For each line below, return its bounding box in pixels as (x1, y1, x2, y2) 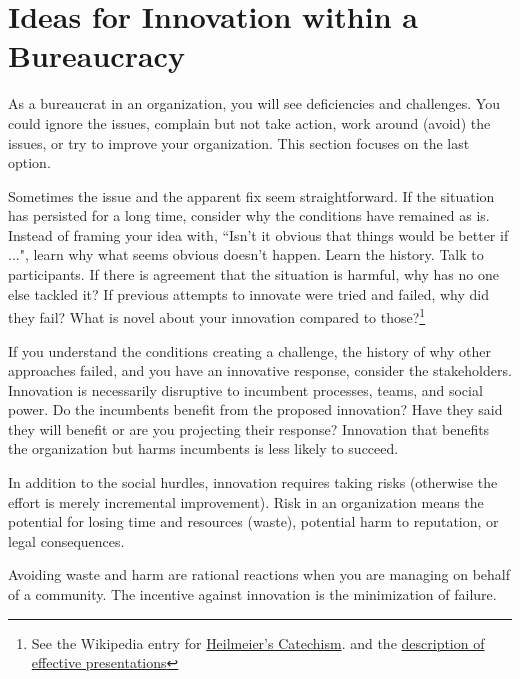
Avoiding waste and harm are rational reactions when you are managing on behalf (8, 564, 511, 585)
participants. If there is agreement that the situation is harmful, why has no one (8, 264, 499, 285)
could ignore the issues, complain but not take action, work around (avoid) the (8, 112, 491, 133)
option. (8, 152, 51, 173)
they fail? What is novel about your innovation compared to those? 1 (8, 304, 426, 327)
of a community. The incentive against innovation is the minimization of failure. (8, 584, 497, 605)
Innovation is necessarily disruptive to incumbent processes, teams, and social (8, 379, 483, 400)
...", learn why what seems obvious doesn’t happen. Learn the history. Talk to (8, 244, 484, 265)
